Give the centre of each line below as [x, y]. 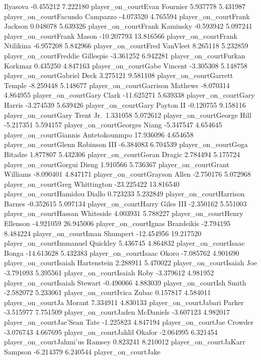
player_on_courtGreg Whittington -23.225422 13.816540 [92, 184]
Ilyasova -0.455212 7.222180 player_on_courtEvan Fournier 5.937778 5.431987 [125, 6]
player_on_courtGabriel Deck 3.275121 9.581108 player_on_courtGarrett [119, 75]
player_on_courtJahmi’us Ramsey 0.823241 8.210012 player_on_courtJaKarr [125, 342]
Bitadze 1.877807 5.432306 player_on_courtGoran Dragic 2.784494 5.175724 [122, 154]
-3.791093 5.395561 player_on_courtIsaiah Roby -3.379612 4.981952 [109, 273]
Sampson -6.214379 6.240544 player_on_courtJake [82, 351]
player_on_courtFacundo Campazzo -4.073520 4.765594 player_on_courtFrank [127, 16]
